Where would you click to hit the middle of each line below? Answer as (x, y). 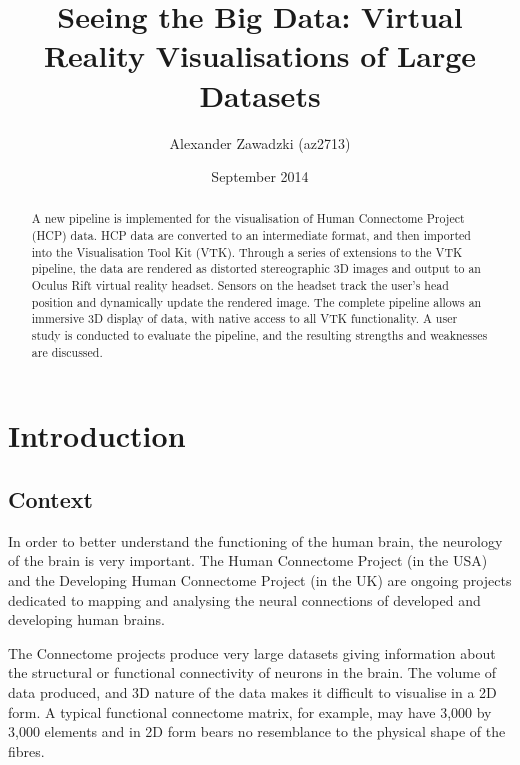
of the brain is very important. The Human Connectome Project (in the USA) (248, 560)
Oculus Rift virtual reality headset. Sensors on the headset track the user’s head (240, 285)
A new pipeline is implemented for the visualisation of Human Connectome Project (248, 218)
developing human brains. (86, 619)
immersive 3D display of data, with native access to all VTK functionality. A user (244, 318)
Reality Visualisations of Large (260, 55)
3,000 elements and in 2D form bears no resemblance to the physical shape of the (257, 731)
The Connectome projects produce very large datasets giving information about (252, 652)
